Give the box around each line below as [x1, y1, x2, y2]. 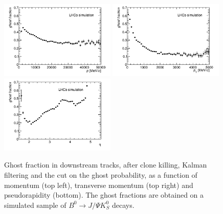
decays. [111, 199, 135, 210]
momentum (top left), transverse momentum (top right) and [4, 179, 193, 190]
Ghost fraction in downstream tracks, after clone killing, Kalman [4, 159, 207, 170]
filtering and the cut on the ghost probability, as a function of [4, 169, 197, 180]
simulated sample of [4, 199, 66, 210]
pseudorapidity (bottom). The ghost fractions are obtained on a [4, 189, 204, 200]
